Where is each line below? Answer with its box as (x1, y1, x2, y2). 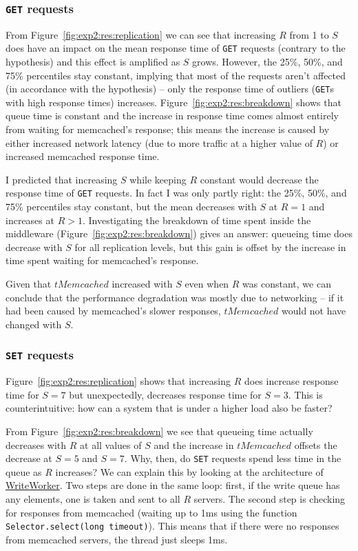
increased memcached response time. (6, 149, 160, 163)
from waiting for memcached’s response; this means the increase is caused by (6, 122, 330, 137)
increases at (6, 212, 54, 227)
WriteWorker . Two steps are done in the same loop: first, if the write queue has (6, 478, 340, 492)
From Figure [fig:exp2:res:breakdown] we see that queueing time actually (6, 424, 313, 438)
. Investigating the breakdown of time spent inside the (82, 212, 311, 227)
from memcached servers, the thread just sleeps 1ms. (6, 532, 228, 546)
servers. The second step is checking (193, 492, 346, 506)
